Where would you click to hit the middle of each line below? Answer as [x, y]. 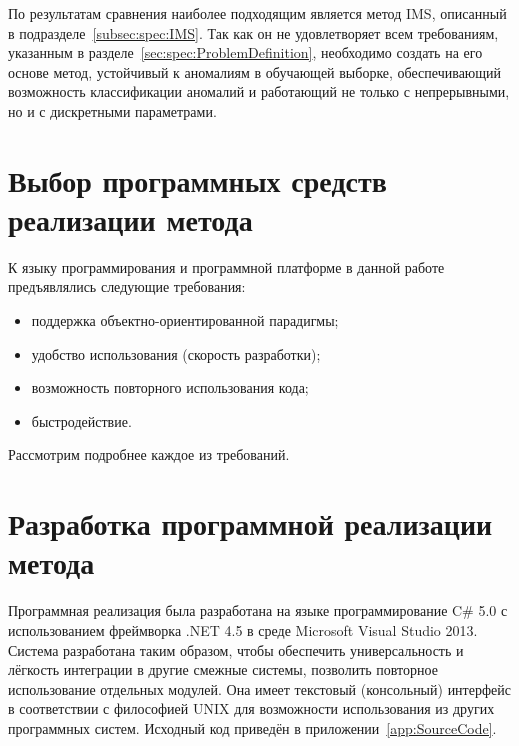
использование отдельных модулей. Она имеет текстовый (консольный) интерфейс [259, 688]
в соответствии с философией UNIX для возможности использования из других [251, 708]
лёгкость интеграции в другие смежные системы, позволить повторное [223, 669]
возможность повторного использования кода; [170, 387]
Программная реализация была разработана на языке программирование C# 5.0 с [258, 610]
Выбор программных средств [197, 179]
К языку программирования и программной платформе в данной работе [226, 266]
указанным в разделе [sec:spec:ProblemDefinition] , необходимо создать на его [245, 52]
